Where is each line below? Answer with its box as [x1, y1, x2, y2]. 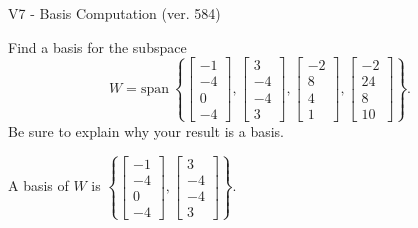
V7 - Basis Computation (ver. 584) [8, 3, 221, 23]
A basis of [8, 175, 69, 196]
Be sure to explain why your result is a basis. [8, 120, 285, 141]
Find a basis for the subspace [8, 36, 187, 57]
